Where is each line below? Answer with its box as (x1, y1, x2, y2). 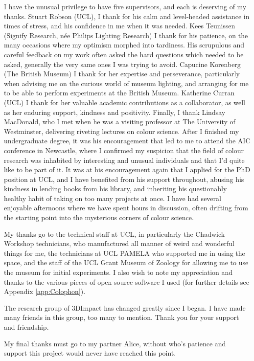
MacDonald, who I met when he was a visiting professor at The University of (4, 116, 235, 127)
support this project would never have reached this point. (4, 348, 176, 358)
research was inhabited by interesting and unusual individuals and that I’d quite (4, 155, 245, 165)
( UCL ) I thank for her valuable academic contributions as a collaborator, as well (4, 97, 245, 107)
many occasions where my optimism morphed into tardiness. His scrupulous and (4, 40, 245, 50)
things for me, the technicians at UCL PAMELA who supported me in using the (4, 248, 245, 258)
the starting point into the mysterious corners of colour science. (4, 212, 194, 223)
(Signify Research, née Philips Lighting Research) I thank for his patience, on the (4, 30, 248, 40)
